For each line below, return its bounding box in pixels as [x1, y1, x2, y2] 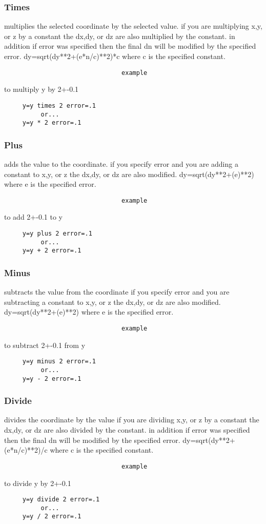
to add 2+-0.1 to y [4, 211, 63, 222]
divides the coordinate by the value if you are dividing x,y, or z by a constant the [4, 414, 259, 425]
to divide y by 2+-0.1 [4, 477, 71, 488]
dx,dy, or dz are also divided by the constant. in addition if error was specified [4, 424, 250, 435]
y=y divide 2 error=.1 [22, 496, 100, 503]
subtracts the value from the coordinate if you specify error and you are [4, 286, 230, 297]
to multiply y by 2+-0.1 [4, 84, 79, 94]
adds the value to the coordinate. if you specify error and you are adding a [4, 159, 238, 169]
